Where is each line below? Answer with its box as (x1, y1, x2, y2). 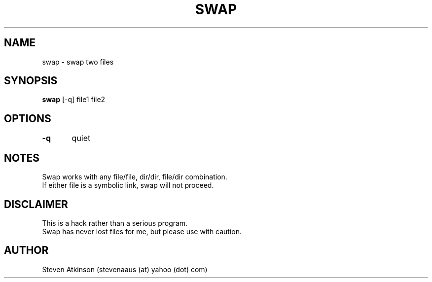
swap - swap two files (42, 57, 114, 66)
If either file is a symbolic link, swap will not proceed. (42, 181, 214, 190)
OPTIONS (4, 112, 51, 125)
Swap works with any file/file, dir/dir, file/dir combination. (42, 173, 227, 181)
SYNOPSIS (4, 74, 58, 87)
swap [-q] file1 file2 (42, 95, 106, 104)
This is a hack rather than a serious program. (42, 218, 188, 227)
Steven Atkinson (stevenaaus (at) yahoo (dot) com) (42, 265, 208, 274)
